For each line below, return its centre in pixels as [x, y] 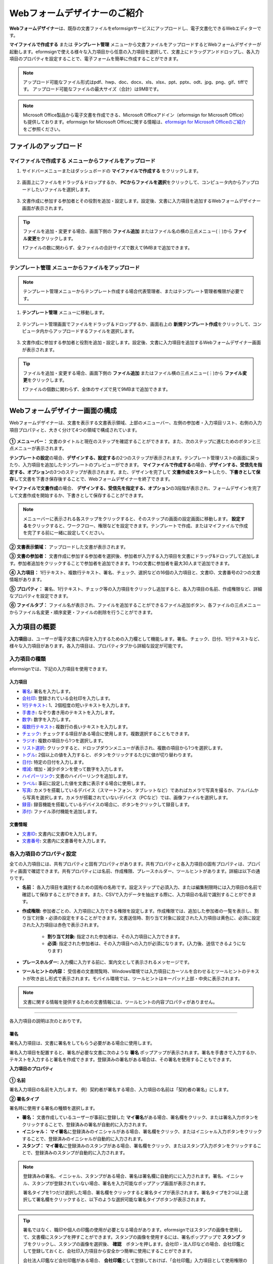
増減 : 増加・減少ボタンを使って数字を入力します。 [74, 769]
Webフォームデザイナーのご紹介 [77, 13]
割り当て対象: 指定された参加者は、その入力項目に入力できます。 [115, 936]
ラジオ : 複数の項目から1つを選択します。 [64, 741]
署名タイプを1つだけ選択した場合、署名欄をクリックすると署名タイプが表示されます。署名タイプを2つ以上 [133, 1192]
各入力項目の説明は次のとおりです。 [47, 1021]
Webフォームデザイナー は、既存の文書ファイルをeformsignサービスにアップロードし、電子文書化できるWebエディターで [135, 28]
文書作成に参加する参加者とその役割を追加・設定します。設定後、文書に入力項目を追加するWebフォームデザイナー [142, 201]
